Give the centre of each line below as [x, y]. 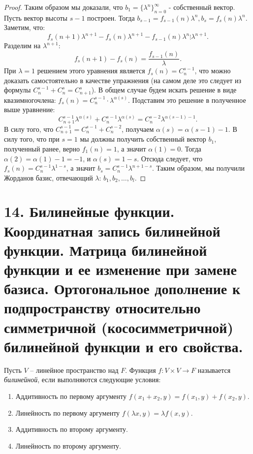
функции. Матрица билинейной [106, 250]
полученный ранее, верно [42, 148]
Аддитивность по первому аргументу [71, 396]
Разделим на [22, 45]
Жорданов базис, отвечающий [48, 177]
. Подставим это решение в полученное [187, 100]
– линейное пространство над [74, 370]
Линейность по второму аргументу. [68, 445]
